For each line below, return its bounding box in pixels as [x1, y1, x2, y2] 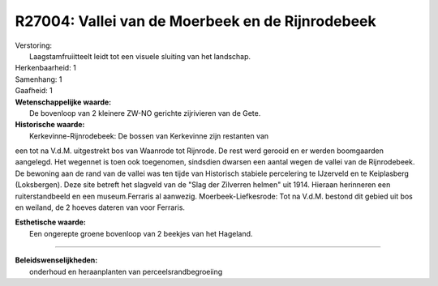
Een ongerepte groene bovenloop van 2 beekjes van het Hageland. [29, 228, 253, 238]
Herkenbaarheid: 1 [15, 63, 76, 73]
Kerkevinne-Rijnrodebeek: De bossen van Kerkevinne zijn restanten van [29, 130, 269, 141]
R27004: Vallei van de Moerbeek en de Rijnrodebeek [15, 12, 376, 30]
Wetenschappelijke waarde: [15, 97, 112, 107]
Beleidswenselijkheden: [15, 255, 98, 265]
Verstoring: [15, 41, 53, 50]
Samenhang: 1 [15, 74, 62, 84]
